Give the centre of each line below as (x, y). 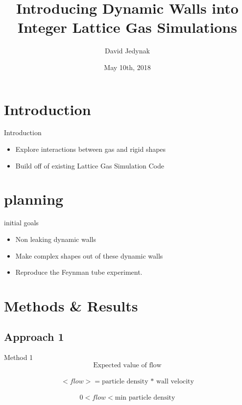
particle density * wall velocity (148, 382)
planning (34, 199)
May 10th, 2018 (127, 67)
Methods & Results (71, 305)
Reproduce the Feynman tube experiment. (79, 272)
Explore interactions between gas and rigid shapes (91, 149)
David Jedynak (127, 51)
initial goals (21, 223)
